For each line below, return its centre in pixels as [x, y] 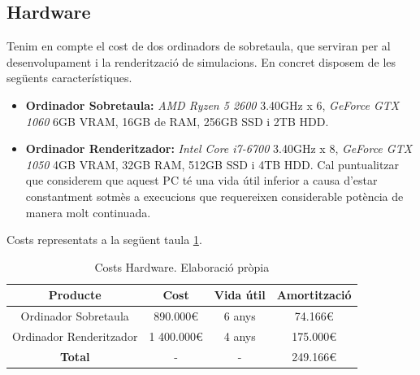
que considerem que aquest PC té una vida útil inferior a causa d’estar [201, 180]
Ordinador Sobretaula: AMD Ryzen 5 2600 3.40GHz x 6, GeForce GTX [212, 105]
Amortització [314, 295]
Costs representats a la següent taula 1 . [104, 240]
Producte [75, 295]
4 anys [240, 336]
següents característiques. [69, 78]
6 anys [240, 316]
